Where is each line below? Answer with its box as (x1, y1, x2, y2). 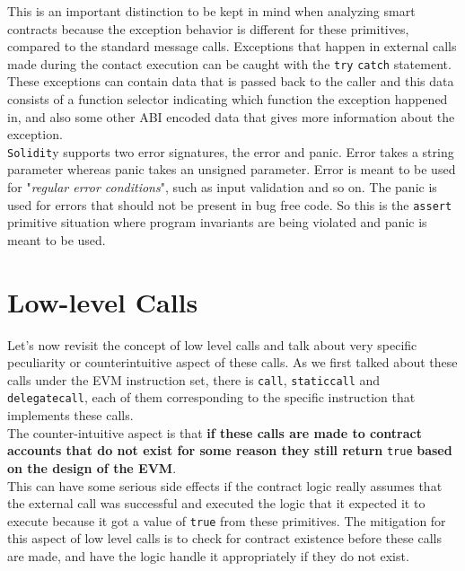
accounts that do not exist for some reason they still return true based (7, 441, 452, 460)
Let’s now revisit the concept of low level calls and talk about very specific (7, 335, 417, 354)
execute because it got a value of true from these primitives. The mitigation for (7, 511, 446, 530)
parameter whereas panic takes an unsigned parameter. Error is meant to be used (7, 160, 456, 179)
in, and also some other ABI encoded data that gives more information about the (7, 107, 455, 126)
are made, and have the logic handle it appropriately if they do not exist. (7, 547, 409, 565)
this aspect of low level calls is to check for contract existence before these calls (7, 529, 442, 548)
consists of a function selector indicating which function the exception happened (7, 90, 448, 109)
